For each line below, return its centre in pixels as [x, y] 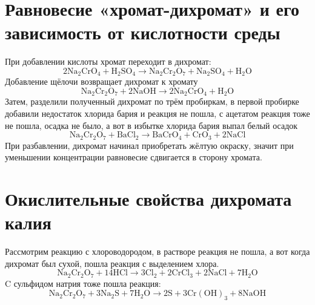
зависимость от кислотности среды [143, 32]
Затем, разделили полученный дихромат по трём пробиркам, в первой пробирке [152, 101]
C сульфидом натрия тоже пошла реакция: [83, 283]
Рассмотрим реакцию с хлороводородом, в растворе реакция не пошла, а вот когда [157, 251]
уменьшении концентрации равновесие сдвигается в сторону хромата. [134, 157]
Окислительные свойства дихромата [148, 199]
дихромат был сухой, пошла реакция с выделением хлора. [112, 263]
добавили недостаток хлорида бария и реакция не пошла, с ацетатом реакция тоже [157, 113]
